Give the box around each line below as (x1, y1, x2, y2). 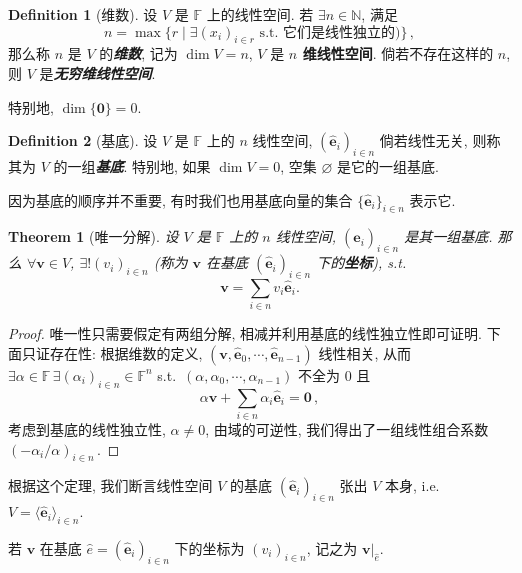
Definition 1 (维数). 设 (8, 4, 158, 24)
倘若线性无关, (379, 130, 468, 151)
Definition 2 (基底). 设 (8, 130, 158, 151)
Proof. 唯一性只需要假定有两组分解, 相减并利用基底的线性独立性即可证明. (8, 323, 482, 344)
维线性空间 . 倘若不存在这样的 (302, 43, 494, 64)
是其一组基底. (404, 226, 493, 247)
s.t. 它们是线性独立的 (259, 25, 396, 40)
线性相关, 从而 (318, 342, 411, 363)
